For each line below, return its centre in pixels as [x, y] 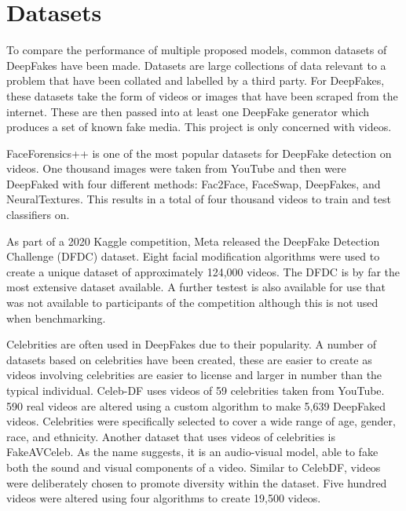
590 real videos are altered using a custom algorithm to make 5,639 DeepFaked [196, 405]
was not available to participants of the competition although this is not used [192, 303]
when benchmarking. [56, 318]
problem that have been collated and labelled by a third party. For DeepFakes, [196, 80]
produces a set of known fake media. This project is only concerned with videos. [199, 127]
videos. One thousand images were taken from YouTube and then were [176, 168]
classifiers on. [38, 215]
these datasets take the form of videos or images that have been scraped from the [202, 95]
